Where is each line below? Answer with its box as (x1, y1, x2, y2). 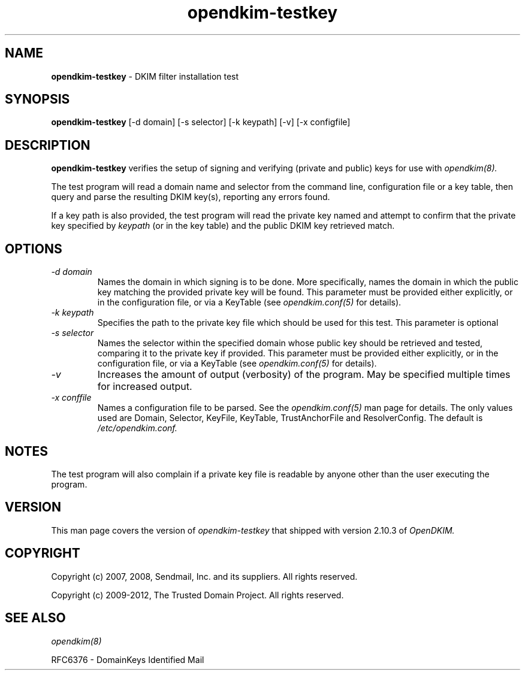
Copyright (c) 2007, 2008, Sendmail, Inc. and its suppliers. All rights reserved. (51, 571, 358, 582)
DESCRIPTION (5, 137, 90, 153)
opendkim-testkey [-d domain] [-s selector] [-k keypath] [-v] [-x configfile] (51, 117, 351, 128)
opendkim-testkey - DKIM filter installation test (51, 71, 239, 81)
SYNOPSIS (5, 92, 70, 107)
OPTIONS (5, 241, 62, 256)
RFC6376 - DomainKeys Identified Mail (51, 654, 204, 665)
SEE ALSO (5, 610, 66, 626)
